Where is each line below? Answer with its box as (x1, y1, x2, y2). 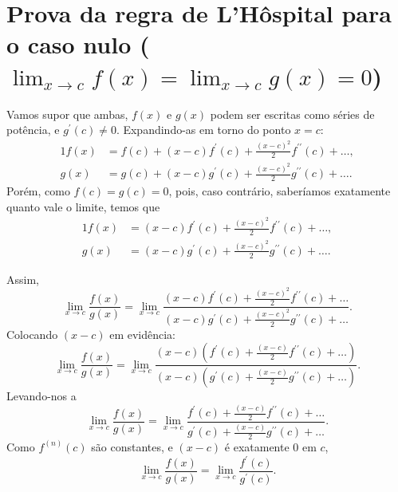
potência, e (6, 121, 60, 138)
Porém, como (6, 183, 70, 199)
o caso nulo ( (6, 28, 150, 61)
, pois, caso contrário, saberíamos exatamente (168, 183, 391, 199)
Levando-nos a (6, 388, 77, 404)
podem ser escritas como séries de (210, 105, 375, 122)
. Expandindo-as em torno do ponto (116, 121, 291, 138)
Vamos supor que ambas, (6, 105, 128, 122)
